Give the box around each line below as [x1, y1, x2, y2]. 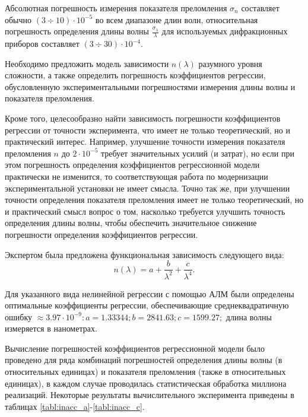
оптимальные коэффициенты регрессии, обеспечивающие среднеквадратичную [5, 299, 289, 311]
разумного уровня [198, 57, 262, 69]
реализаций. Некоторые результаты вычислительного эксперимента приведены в [5, 389, 294, 401]
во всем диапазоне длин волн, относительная [95, 13, 258, 26]
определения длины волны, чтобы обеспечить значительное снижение [5, 217, 257, 229]
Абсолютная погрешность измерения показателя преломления [5, 2, 227, 14]
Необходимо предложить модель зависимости [5, 57, 169, 69]
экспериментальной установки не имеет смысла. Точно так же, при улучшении [5, 182, 290, 194]
